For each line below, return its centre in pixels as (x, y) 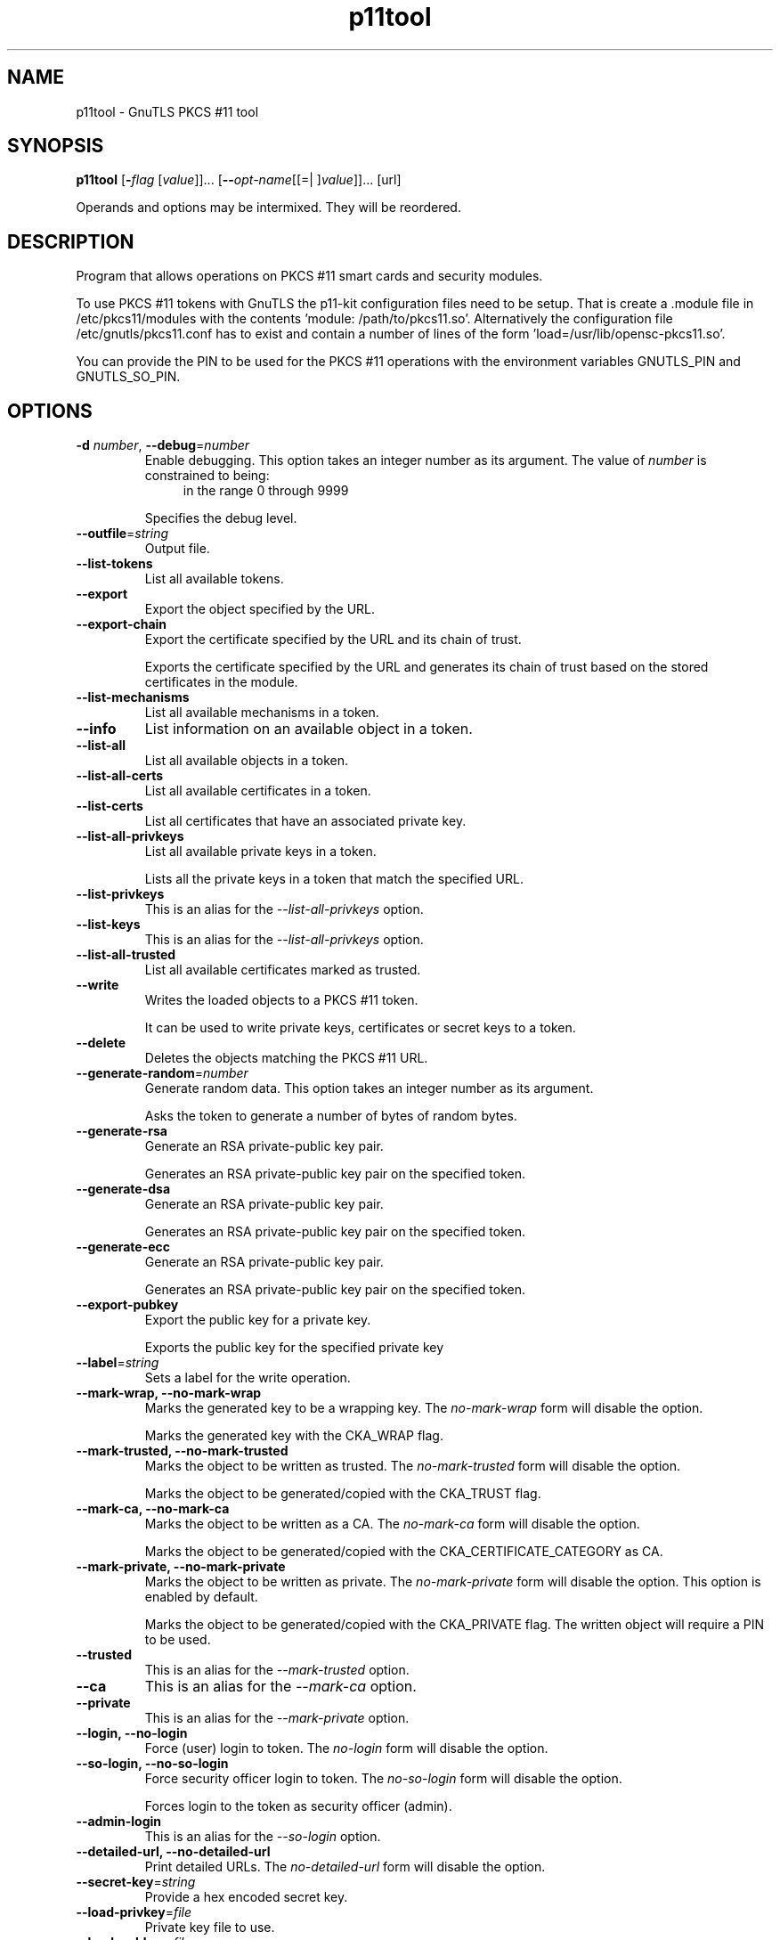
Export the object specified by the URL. (260, 609)
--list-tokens (114, 564)
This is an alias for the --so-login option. (263, 1837)
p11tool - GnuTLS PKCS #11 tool (167, 111)
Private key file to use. (210, 1928)
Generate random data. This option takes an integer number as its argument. (369, 1088)
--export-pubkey (127, 1305)
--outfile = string (122, 534)
